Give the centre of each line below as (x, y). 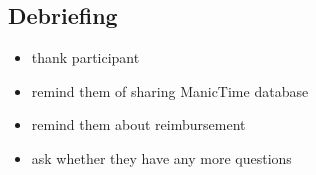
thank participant (85, 57)
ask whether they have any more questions (161, 157)
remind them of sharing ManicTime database (170, 90)
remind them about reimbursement (138, 124)
